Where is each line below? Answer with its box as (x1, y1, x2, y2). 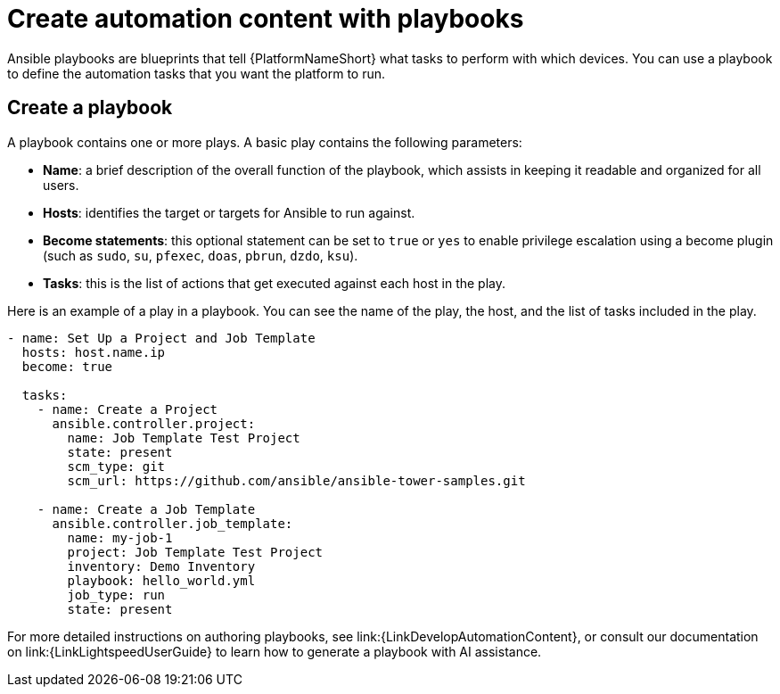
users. (43, 177, 79, 193)
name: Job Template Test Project (67, 430, 300, 445)
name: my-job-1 (67, 530, 173, 545)
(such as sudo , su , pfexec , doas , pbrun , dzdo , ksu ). (43, 247, 358, 263)
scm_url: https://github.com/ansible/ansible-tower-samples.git (67, 473, 526, 488)
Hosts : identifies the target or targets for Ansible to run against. (43, 204, 415, 220)
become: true (21, 359, 113, 374)
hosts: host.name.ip (21, 344, 166, 359)
